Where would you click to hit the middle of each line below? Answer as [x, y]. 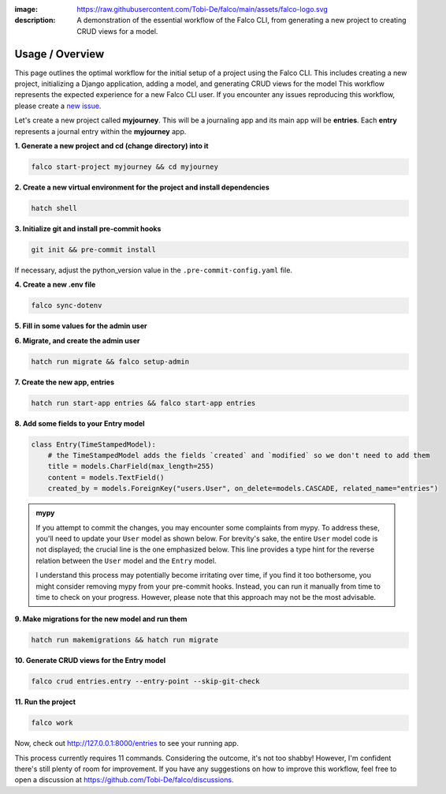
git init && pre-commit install [94, 249]
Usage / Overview [59, 54]
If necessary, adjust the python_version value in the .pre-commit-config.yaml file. [154, 270]
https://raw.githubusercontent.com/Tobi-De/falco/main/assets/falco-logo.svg [203, 9]
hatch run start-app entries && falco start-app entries [143, 403]
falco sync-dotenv [67, 305]
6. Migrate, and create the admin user [77, 340]
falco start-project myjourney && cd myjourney [125, 167]
